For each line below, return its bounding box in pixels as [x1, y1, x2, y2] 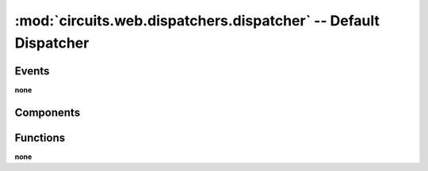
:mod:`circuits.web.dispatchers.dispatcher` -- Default [14, 12, 380, 29]
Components [14, 105, 81, 119]
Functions [14, 131, 66, 144]
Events [14, 64, 50, 78]
